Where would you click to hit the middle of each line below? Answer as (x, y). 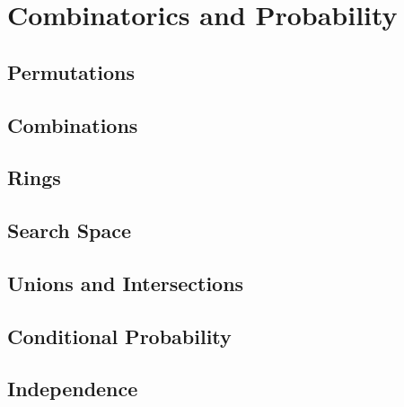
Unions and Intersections (126, 283)
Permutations (71, 71)
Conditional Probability (119, 336)
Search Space (70, 230)
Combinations (73, 124)
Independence (73, 389)
